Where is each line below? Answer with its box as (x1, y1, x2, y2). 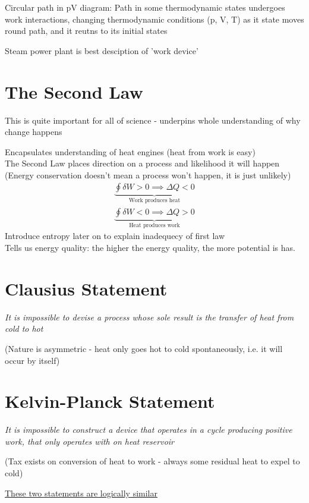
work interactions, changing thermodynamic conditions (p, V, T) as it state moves (5, 12, 304, 25)
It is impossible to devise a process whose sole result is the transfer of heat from (5, 310, 294, 323)
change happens (5, 125, 62, 138)
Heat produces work (129, 222, 180, 228)
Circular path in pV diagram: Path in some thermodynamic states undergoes (5, 1, 285, 13)
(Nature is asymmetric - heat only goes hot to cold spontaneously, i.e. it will (5, 342, 283, 354)
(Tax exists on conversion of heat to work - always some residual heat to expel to (5, 455, 300, 467)
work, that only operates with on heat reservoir (5, 435, 174, 447)
